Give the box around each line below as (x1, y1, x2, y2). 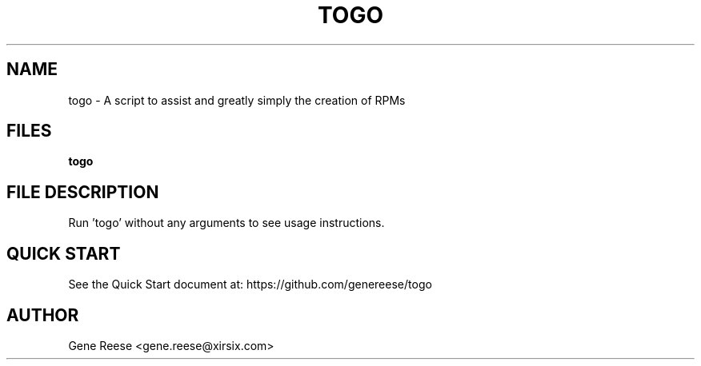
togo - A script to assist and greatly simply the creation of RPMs (68, 93, 406, 107)
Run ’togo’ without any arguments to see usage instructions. (68, 216, 385, 230)
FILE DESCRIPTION (6, 181, 159, 202)
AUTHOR (6, 304, 79, 325)
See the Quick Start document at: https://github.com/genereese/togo (68, 277, 432, 292)
